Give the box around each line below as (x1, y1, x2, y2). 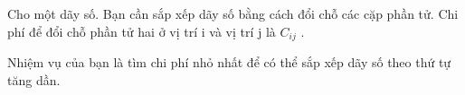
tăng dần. (7, 70, 61, 89)
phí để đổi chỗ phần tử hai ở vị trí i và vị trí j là (7, 22, 276, 40)
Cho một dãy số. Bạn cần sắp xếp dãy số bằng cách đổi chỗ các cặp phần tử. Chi (7, 4, 459, 22)
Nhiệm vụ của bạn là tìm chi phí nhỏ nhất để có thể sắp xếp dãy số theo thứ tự (7, 53, 451, 72)
